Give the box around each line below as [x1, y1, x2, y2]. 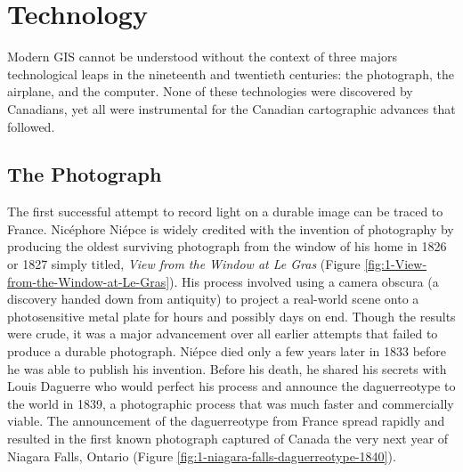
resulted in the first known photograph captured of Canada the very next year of [7, 429, 449, 448]
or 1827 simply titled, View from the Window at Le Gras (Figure [7, 255, 361, 273]
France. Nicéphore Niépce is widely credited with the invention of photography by [7, 219, 454, 238]
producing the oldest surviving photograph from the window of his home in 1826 [7, 237, 447, 256]
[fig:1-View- [364, 255, 427, 273]
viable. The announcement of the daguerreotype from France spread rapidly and [7, 411, 445, 430]
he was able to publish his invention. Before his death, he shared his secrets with [7, 359, 447, 378]
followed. [7, 117, 55, 135]
